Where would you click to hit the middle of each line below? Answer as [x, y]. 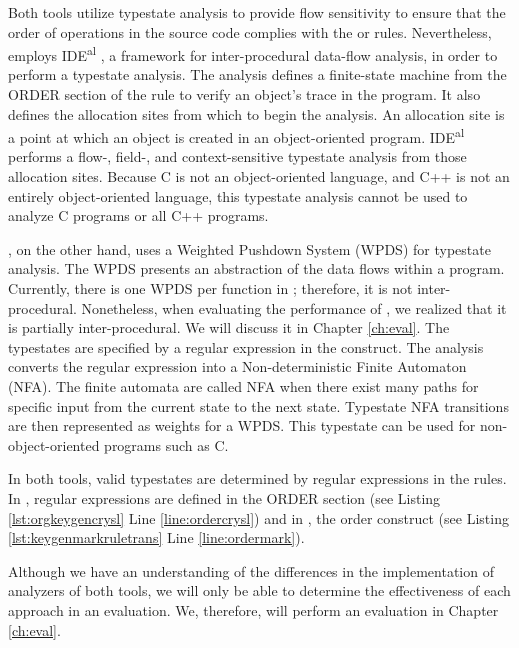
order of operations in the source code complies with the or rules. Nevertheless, [250, 31]
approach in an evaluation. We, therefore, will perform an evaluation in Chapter [253, 609]
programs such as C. [166, 444]
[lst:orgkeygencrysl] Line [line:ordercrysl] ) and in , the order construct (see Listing [258, 517]
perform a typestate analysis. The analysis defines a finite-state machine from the [257, 74]
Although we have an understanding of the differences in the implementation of [251, 570]
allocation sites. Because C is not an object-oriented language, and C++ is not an [259, 176]
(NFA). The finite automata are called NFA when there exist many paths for [243, 386]
